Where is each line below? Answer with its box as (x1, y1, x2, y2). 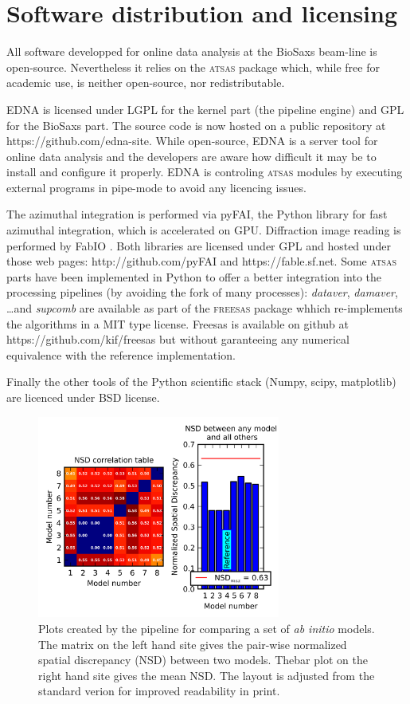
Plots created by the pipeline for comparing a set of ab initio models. (38, 620, 375, 637)
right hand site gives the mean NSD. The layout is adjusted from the (38, 667, 375, 683)
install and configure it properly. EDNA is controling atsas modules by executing (6, 163, 403, 180)
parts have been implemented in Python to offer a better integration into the (6, 268, 381, 285)
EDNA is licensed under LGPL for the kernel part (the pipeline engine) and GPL (6, 100, 404, 117)
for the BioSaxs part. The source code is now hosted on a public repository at (6, 116, 386, 133)
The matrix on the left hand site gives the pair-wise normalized (38, 635, 347, 652)
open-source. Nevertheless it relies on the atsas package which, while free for (6, 58, 380, 75)
